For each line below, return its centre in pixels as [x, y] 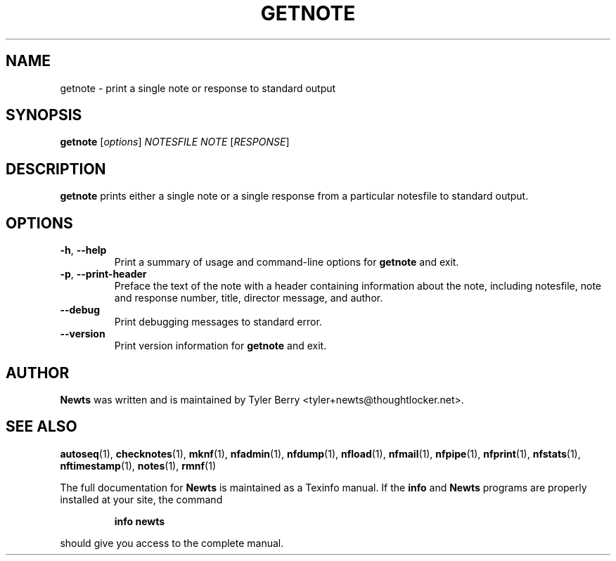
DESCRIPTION [56, 169]
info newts [140, 521]
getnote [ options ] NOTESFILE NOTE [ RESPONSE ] [175, 142]
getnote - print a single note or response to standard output [198, 88]
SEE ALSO [41, 427]
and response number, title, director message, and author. [249, 298]
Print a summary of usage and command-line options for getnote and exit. [287, 262]
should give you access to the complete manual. [172, 543]
